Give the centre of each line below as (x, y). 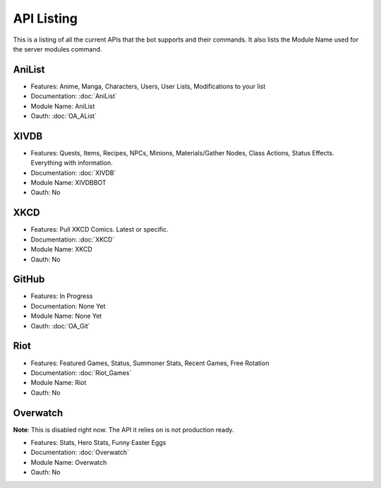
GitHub (29, 279)
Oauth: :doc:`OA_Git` (60, 326)
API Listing (45, 18)
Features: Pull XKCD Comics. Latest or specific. (99, 230)
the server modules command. (58, 49)
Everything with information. (72, 163)
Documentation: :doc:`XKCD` (73, 239)
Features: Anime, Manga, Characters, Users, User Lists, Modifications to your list (148, 86)
